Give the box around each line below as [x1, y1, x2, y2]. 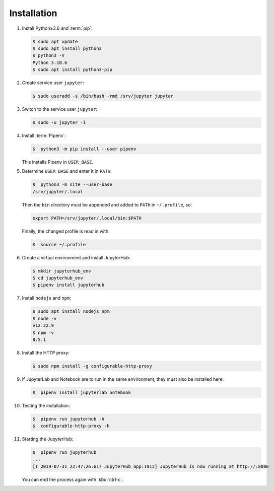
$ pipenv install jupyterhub [32, 282, 105, 288]
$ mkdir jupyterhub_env [32, 268, 92, 274]
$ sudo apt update [32, 38, 78, 44]
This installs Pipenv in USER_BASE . [22, 159, 94, 165]
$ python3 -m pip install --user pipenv [32, 146, 136, 152]
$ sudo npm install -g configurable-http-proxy [32, 363, 152, 369]
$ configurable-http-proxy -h [32, 423, 110, 429]
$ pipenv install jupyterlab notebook [32, 389, 131, 395]
